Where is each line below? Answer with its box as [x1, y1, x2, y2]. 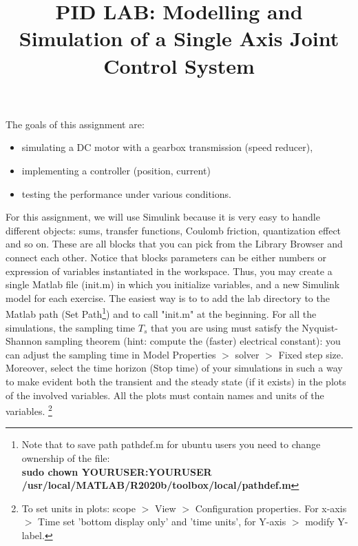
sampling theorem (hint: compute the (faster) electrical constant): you [45, 334, 341, 348]
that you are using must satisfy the [150, 320, 299, 334]
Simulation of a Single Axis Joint [19, 24, 339, 52]
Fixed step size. [278, 347, 344, 361]
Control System [103, 51, 255, 79]
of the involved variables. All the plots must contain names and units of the [6, 387, 324, 402]
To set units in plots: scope [21, 501, 136, 515]
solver [235, 347, 260, 361]
